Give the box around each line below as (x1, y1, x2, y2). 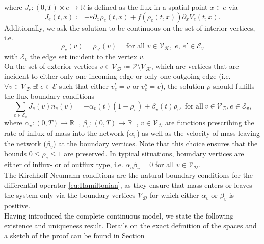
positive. (4, 200, 31, 211)
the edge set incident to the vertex (30, 50, 137, 61)
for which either (149, 189, 199, 200)
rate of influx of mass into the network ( (4, 128, 129, 139)
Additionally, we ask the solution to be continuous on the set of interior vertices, (4, 22, 255, 33)
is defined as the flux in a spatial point (87, 2, 208, 12)
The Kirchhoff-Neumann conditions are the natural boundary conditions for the (4, 170, 253, 180)
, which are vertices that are (151, 61, 239, 71)
